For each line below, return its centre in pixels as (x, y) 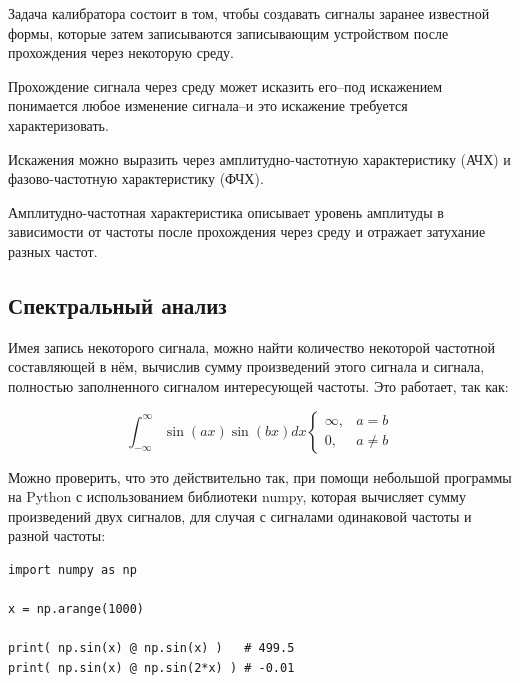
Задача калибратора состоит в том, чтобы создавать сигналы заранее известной (249, 13)
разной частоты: (57, 535)
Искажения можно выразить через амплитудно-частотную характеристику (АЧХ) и (259, 158)
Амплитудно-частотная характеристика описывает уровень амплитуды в (226, 211)
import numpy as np (72, 569)
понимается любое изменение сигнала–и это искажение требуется (208, 105)
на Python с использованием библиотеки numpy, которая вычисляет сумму (237, 496)
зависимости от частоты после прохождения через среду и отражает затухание (247, 231)
